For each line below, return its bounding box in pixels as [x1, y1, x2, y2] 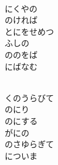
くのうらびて [5, 91, 54, 103]
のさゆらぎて [5, 138, 54, 150]
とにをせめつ [5, 25, 54, 37]
